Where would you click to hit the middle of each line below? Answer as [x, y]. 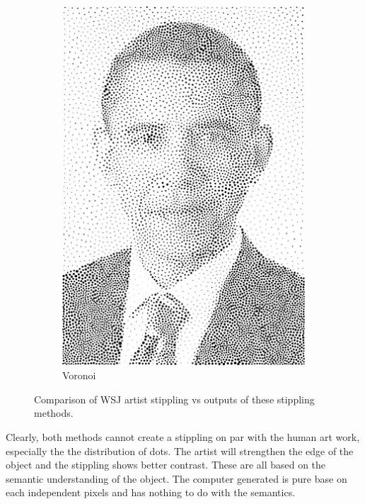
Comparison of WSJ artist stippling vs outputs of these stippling [174, 399]
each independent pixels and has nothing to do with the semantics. [151, 492]
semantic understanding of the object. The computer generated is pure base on [176, 478]
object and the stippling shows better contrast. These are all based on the [166, 465]
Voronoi [79, 375]
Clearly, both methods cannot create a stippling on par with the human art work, [183, 436]
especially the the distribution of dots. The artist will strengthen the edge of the [180, 450]
